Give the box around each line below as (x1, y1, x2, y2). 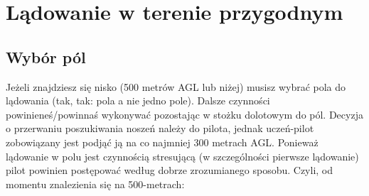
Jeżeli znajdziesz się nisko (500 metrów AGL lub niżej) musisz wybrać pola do (6, 79, 346, 94)
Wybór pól (6, 45, 86, 67)
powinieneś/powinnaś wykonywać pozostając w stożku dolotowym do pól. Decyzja (6, 107, 363, 121)
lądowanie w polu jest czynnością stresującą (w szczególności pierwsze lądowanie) (6, 148, 359, 163)
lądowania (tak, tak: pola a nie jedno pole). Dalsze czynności (6, 93, 270, 108)
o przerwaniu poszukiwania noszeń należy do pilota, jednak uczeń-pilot (6, 121, 314, 136)
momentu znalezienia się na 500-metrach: (6, 176, 185, 191)
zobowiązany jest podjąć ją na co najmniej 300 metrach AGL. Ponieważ (6, 134, 319, 149)
